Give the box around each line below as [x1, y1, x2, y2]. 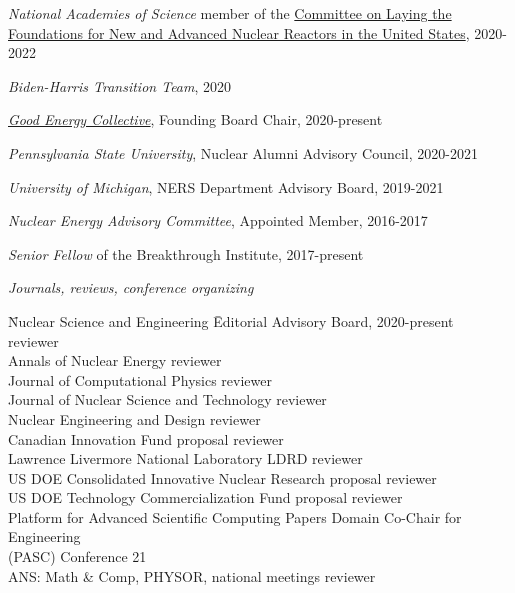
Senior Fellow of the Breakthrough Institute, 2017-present [8, 243, 364, 264]
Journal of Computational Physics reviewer [8, 369, 272, 390]
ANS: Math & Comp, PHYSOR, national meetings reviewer [8, 565, 376, 586]
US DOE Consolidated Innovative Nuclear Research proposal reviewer [8, 467, 437, 488]
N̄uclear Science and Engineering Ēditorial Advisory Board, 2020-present [8, 310, 454, 331]
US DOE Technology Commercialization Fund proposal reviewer [8, 487, 403, 508]
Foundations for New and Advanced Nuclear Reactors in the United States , [8, 22, 470, 43]
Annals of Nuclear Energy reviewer [8, 350, 222, 371]
